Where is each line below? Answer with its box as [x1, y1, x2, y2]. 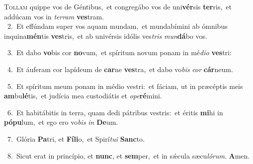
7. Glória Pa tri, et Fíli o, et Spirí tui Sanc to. [7, 133, 145, 144]
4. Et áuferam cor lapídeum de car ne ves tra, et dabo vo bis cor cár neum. [7, 64, 233, 74]
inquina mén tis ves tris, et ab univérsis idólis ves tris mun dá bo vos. [4, 30, 207, 41]
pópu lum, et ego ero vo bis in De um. [4, 117, 118, 127]
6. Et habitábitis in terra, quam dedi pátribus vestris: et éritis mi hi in [7, 107, 223, 117]
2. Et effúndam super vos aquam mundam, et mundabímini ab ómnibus [7, 21, 228, 31]
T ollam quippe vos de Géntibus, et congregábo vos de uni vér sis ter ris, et [4, 1, 232, 11]
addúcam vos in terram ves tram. [4, 11, 104, 21]
